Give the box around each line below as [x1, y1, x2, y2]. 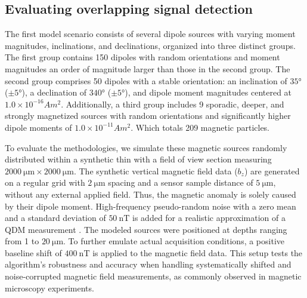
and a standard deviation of [5, 211, 106, 224]
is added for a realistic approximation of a [132, 211, 286, 224]
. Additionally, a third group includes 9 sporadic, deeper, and [61, 97, 284, 110]
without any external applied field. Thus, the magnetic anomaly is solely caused [5, 188, 296, 200]
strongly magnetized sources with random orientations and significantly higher [5, 109, 291, 122]
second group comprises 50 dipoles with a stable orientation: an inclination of [5, 74, 287, 87]
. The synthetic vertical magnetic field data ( [73, 164, 238, 177]
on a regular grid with [5, 176, 85, 189]
